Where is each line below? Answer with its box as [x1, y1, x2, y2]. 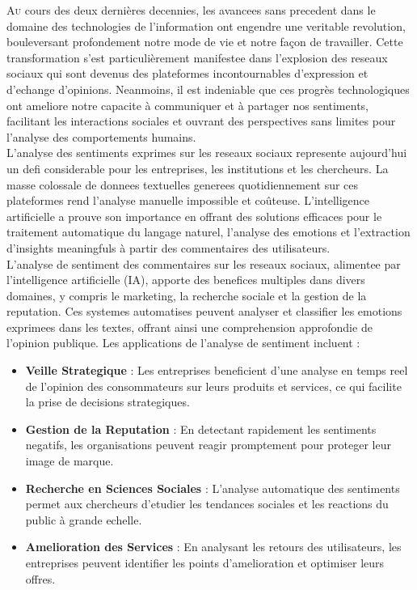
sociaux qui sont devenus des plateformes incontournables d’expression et [6, 65, 369, 82]
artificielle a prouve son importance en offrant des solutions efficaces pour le [6, 207, 382, 224]
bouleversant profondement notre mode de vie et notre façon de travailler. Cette [6, 33, 403, 50]
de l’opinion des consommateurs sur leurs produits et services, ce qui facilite [25, 377, 402, 394]
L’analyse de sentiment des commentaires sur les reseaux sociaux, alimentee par [6, 255, 401, 272]
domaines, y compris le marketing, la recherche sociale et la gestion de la [6, 287, 367, 303]
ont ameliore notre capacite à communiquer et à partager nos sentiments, [6, 96, 369, 113]
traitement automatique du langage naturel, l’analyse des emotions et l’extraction [6, 223, 411, 240]
